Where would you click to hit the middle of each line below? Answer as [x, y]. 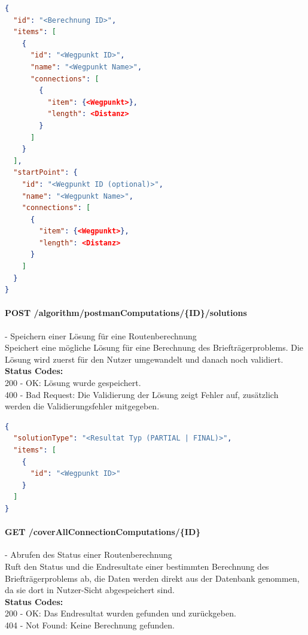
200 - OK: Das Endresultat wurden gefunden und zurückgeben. [121, 613]
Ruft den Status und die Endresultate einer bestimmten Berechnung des [137, 566]
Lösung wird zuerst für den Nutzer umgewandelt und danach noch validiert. [144, 359]
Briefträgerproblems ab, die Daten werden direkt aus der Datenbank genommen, [152, 578]
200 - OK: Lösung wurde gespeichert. [73, 383]
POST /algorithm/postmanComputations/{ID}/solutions [126, 313]
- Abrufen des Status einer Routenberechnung [89, 555]
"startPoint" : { [45, 173]
